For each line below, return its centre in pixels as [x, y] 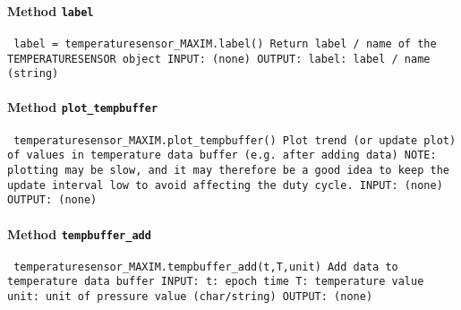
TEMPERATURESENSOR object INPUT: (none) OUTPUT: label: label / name [219, 59]
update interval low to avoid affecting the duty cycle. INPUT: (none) [225, 185]
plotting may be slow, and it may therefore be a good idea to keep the [228, 170]
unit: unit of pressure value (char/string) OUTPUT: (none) [190, 297]
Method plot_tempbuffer [83, 107]
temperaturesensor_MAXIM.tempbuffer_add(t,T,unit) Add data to [206, 267]
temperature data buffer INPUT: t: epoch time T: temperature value [216, 282]
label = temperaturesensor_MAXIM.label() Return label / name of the [225, 43]
